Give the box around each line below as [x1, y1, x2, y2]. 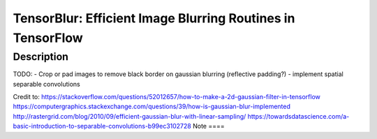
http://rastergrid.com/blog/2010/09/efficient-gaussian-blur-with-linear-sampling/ [13, 112, 246, 120]
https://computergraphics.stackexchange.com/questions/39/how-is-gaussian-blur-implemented [13, 102, 291, 111]
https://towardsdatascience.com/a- [247, 112, 350, 120]
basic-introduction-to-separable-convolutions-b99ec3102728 [13, 122, 191, 131]
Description [13, 50, 69, 63]
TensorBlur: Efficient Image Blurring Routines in [13, 10, 295, 26]
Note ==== [192, 122, 225, 131]
